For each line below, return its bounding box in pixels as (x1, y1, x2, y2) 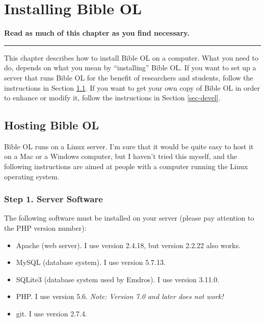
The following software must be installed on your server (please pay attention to (4, 212, 254, 223)
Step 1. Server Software (4, 193, 103, 205)
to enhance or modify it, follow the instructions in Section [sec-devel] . (4, 92, 221, 103)
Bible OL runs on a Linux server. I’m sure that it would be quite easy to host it (4, 141, 254, 151)
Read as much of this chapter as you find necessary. (4, 28, 190, 38)
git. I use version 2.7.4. (16, 308, 87, 319)
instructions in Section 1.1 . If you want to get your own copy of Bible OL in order (4, 82, 260, 93)
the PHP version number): (4, 223, 87, 233)
